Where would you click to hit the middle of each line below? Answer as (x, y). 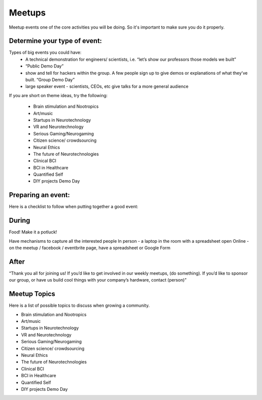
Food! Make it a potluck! (33, 232)
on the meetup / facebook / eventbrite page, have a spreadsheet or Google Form (90, 248)
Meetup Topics (32, 294)
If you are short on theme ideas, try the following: (58, 95)
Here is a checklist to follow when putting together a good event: (74, 207)
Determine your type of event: (55, 41)
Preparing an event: (40, 195)
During (19, 221)
